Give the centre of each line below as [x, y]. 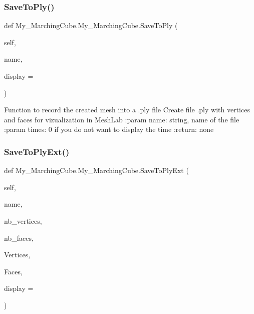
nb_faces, [19, 238]
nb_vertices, [23, 220]
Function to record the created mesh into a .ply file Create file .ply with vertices [127, 110]
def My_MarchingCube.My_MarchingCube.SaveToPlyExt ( [96, 170]
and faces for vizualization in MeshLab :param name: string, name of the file [122, 119]
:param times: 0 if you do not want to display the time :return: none [109, 129]
